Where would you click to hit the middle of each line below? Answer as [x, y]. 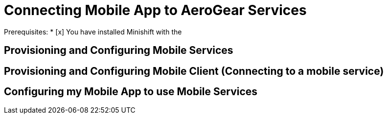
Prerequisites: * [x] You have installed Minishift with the [93, 32]
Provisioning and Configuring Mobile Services [119, 51]
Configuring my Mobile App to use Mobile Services [131, 92]
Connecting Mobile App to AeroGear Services [155, 10]
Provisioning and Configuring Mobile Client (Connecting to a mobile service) [194, 71]
